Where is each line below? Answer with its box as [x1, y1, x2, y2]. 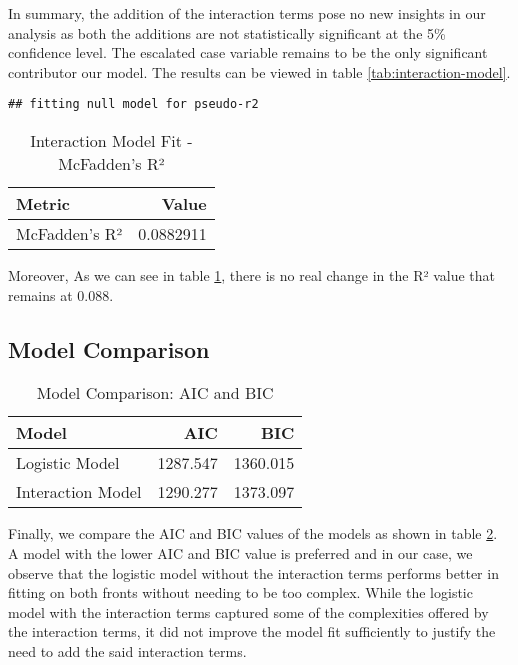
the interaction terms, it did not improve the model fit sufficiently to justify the [8, 621, 496, 642]
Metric [16, 192, 70, 216]
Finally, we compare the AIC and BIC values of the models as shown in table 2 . [8, 523, 498, 544]
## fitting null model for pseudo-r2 [8, 97, 259, 112]
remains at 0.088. [8, 284, 114, 305]
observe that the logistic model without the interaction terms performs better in [8, 562, 499, 583]
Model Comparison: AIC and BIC [36, 381, 274, 405]
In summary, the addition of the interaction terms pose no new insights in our [8, 3, 486, 23]
